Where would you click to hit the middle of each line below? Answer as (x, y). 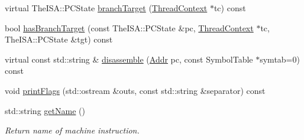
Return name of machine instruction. (72, 130)
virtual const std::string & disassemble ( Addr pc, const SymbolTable (129, 59)
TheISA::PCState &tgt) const (59, 39)
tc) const (230, 8)
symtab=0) (280, 59)
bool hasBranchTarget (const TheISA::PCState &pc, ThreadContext (129, 27)
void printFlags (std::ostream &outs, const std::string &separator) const (135, 90)
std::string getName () (45, 110)
